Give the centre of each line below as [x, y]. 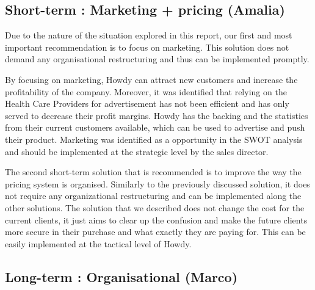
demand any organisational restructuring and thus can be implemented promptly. [157, 59]
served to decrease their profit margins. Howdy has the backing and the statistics [157, 115]
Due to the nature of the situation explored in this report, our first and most [149, 35]
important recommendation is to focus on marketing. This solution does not [147, 47]
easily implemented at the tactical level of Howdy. [98, 243]
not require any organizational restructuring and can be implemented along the [153, 196]
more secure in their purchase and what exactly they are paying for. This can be [155, 232]
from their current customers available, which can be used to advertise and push [155, 127]
